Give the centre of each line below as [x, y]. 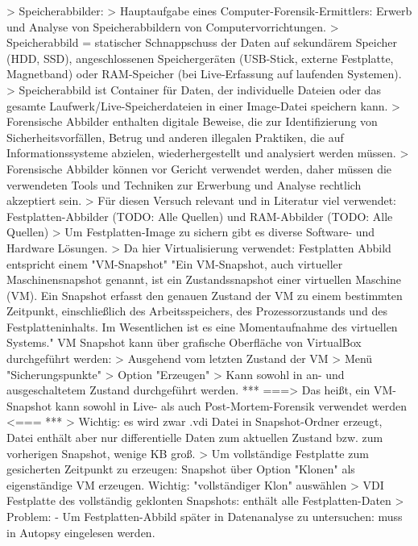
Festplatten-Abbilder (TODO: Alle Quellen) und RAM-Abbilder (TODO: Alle [200, 216]
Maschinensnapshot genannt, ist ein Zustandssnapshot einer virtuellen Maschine [204, 279]
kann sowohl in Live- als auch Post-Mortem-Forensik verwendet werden [231, 405]
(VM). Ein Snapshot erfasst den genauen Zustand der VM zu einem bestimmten [205, 295]
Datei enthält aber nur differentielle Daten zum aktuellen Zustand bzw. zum [195, 438]
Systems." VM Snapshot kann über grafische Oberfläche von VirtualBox [184, 342]
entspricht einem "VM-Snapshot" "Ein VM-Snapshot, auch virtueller [175, 263]
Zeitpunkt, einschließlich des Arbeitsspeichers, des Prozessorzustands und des [197, 311]
